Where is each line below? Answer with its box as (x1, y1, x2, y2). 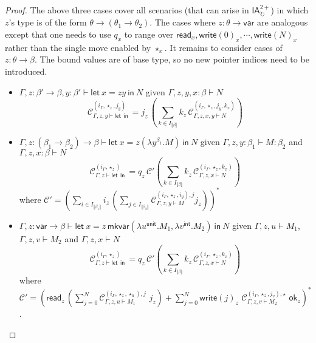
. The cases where (149, 16, 216, 29)
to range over (124, 28, 174, 41)
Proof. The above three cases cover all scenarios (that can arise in (5, 4, 249, 16)
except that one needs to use (5, 28, 111, 41)
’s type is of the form (9, 16, 87, 29)
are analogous (257, 16, 308, 29)
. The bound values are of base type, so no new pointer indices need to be (35, 53, 309, 66)
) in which (270, 4, 309, 16)
